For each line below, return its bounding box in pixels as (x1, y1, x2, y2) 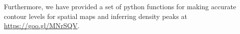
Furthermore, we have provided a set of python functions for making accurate (4, 1, 237, 11)
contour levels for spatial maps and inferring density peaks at (4, 11, 188, 21)
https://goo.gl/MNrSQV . (4, 20, 80, 31)
